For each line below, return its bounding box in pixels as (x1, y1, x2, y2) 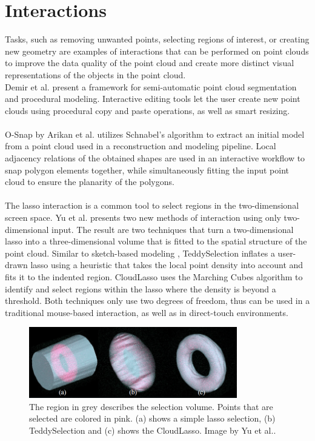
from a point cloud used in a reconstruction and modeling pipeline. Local (5, 140, 276, 152)
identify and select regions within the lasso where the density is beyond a (5, 282, 276, 295)
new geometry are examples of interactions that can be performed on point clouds (5, 44, 309, 57)
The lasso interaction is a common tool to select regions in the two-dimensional (5, 199, 299, 212)
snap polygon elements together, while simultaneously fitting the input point (5, 163, 289, 176)
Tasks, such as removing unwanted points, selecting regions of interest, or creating (5, 33, 310, 45)
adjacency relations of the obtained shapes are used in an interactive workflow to (5, 152, 305, 164)
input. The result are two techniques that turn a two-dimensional (51, 223, 294, 235)
